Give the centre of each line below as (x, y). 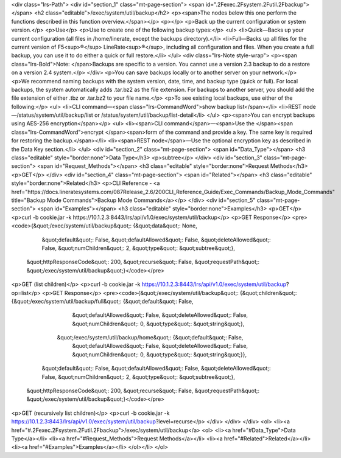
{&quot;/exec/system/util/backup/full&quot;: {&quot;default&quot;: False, (102, 301)
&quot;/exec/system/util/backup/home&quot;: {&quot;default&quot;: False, (150, 338)
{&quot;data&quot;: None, (165, 226)
